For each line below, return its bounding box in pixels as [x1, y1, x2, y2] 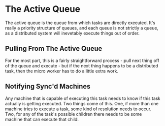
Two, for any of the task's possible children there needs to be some [5, 111, 142, 117]
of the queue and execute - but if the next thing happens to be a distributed [5, 63, 159, 68]
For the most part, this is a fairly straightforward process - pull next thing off [5, 58, 160, 63]
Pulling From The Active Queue [5, 44, 102, 53]
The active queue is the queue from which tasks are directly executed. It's [5, 20, 156, 26]
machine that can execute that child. [5, 116, 79, 122]
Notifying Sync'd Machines [5, 82, 91, 91]
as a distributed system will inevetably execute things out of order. [5, 30, 140, 36]
